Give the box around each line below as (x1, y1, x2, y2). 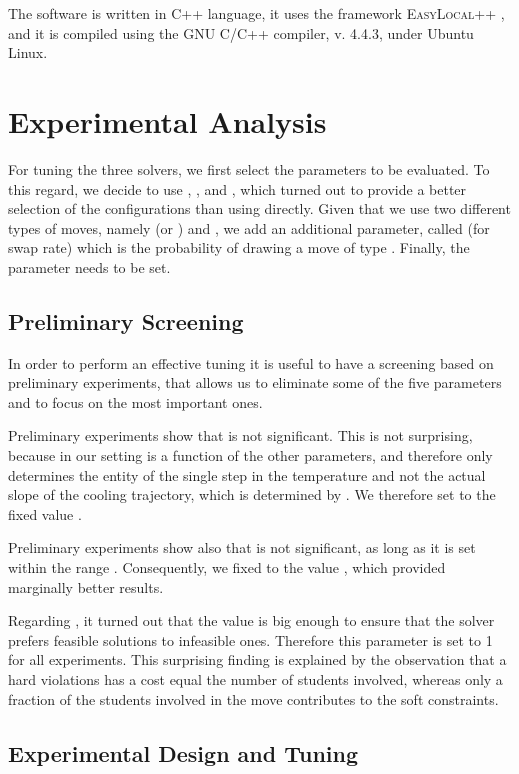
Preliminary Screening (8, 305, 244, 336)
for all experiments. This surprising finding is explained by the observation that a (8, 649, 507, 670)
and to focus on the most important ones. (8, 391, 263, 412)
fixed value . (8, 503, 82, 524)
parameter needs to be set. (8, 256, 171, 277)
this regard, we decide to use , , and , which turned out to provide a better (8, 178, 467, 199)
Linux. (8, 42, 48, 63)
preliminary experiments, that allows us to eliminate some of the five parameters (8, 372, 502, 393)
